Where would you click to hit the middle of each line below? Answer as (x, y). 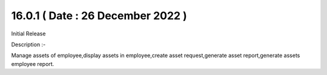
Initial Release (28, 34)
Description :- (28, 44)
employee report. (33, 64)
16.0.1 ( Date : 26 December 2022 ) (99, 16)
